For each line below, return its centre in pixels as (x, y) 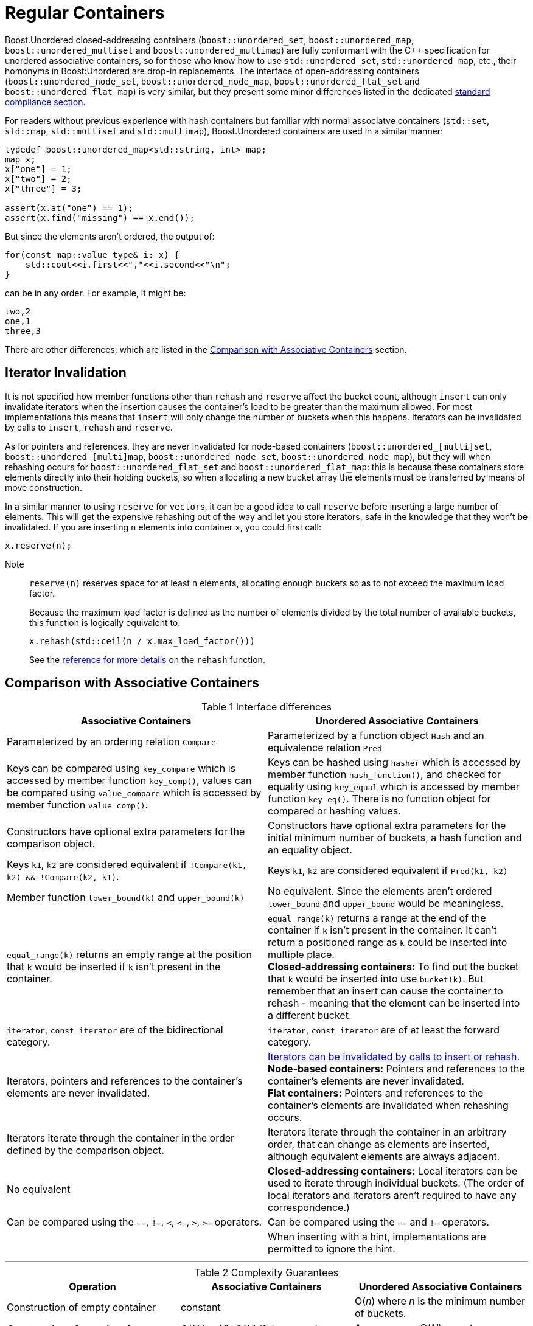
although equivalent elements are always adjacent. (384, 1157)
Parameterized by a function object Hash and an (376, 736)
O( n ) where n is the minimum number (440, 1301)
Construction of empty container (82, 1307)
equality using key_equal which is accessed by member (394, 787)
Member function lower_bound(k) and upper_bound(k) (126, 897)
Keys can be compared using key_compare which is (121, 769)
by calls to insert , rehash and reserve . (89, 427)
